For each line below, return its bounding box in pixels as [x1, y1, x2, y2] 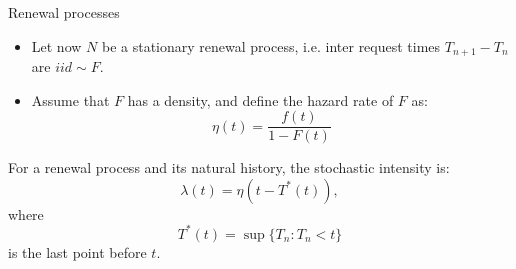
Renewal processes [8, 2, 120, 22]
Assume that [31, 89, 110, 110]
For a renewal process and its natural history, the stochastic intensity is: [8, 157, 450, 178]
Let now [31, 35, 82, 56]
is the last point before [8, 241, 147, 262]
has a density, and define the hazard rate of [127, 89, 394, 110]
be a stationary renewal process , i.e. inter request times [101, 35, 441, 56]
